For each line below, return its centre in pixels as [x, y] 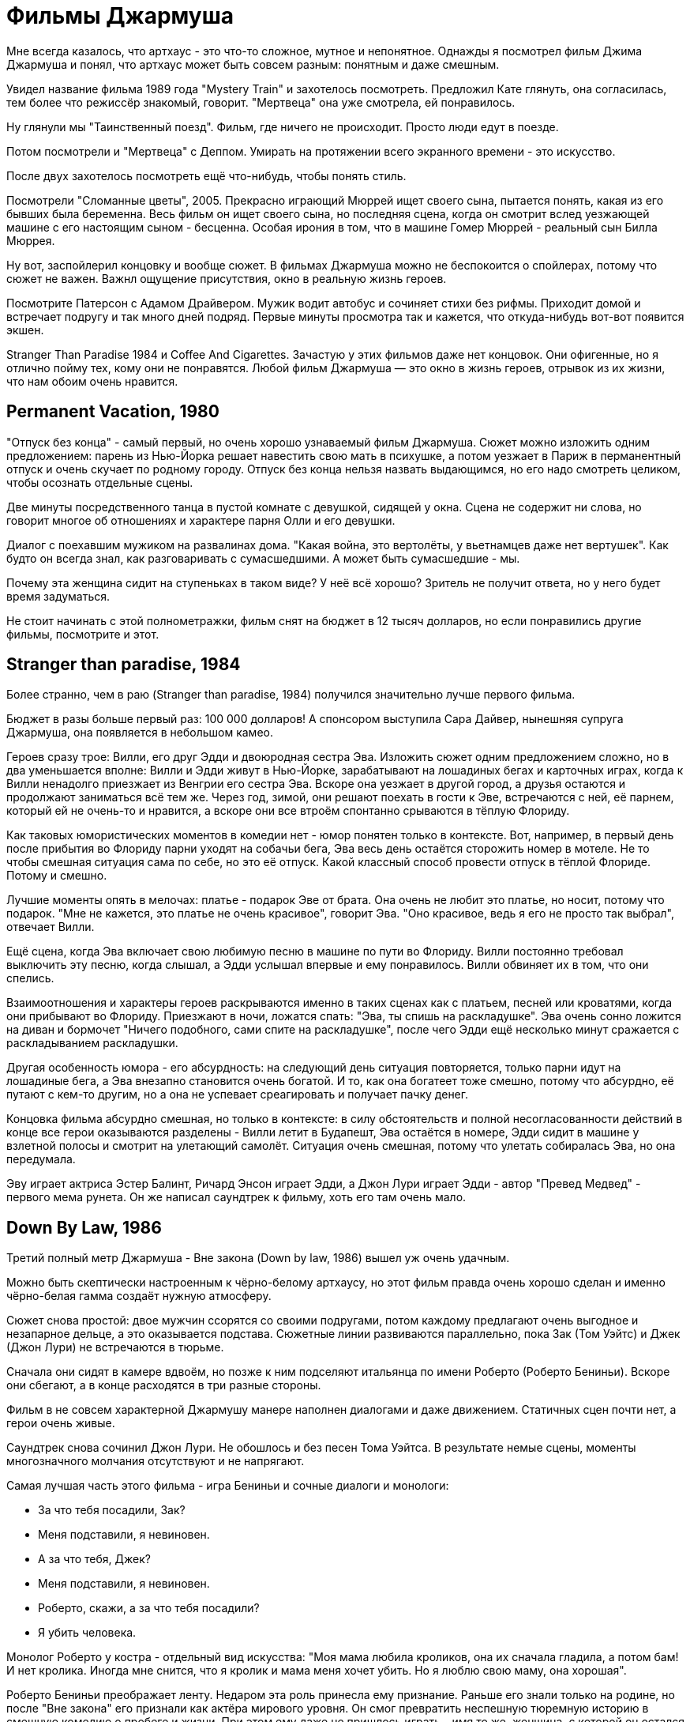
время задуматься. [58, 596]
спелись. [30, 978]
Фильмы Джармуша [120, 16]
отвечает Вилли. [51, 927]
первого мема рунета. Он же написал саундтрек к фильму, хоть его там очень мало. [236, 1197]
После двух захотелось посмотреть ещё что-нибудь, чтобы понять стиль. [206, 175]
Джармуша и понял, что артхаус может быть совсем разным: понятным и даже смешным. [253, 64]
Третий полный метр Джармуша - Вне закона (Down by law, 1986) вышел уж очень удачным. [258, 1258]
